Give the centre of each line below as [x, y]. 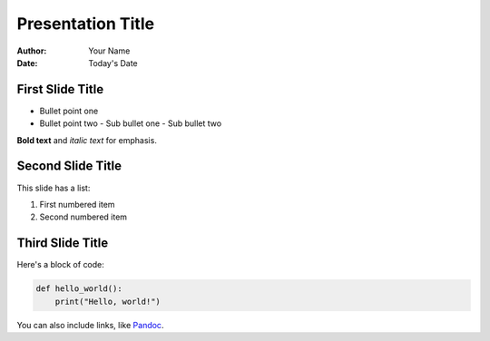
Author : [32, 51]
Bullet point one [69, 111]
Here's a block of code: [60, 265]
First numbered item [77, 204]
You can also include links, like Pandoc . [90, 325]
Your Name [109, 51]
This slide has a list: [54, 188]
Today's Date [113, 63]
